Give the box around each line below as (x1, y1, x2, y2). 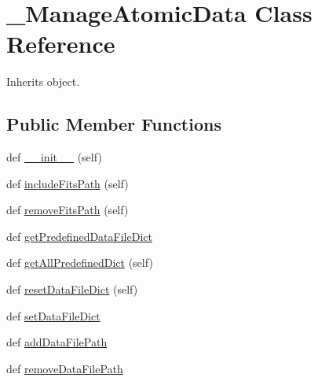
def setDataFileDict (6, 307, 101, 324)
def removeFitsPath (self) (6, 202, 129, 218)
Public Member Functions (6, 112, 221, 136)
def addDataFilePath (6, 334, 108, 350)
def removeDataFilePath (6, 360, 123, 376)
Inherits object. (6, 73, 80, 90)
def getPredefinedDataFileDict (6, 227, 152, 244)
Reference (6, 28, 115, 60)
